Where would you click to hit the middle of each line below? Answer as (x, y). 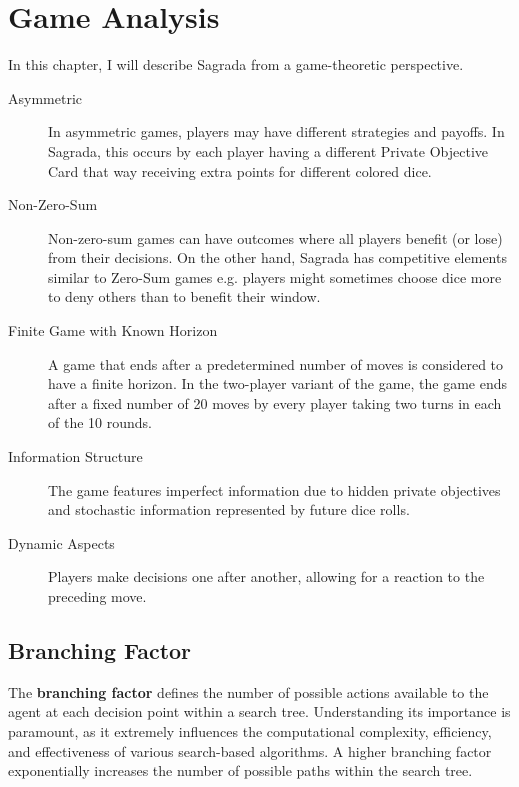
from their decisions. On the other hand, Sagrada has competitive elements (277, 257)
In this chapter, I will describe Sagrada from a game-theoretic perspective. (236, 64)
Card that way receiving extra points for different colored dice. (240, 170)
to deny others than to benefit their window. (184, 296)
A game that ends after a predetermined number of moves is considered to (276, 363)
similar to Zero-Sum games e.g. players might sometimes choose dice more (275, 276)
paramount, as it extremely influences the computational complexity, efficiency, (250, 730)
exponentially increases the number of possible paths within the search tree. (240, 770)
